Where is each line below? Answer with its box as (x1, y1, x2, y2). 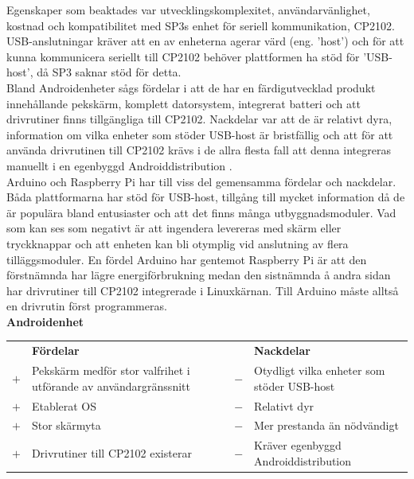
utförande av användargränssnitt (31, 377, 190, 394)
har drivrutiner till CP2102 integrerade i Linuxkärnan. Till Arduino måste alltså (6, 282, 399, 298)
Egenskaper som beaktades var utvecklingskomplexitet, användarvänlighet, (6, 2, 370, 18)
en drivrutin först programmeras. (6, 298, 167, 314)
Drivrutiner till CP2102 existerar (31, 444, 192, 461)
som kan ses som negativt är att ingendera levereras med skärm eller (6, 220, 342, 236)
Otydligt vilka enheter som (254, 362, 385, 379)
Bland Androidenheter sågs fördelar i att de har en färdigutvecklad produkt (6, 79, 376, 95)
